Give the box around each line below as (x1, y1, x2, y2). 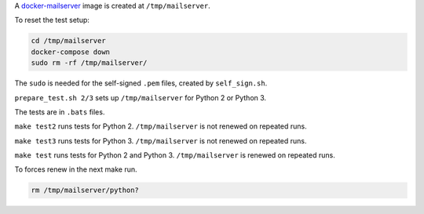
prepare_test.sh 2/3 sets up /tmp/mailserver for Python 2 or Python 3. (14, 92, 267, 102)
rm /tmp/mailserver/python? (31, 186, 139, 195)
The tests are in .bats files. (14, 107, 105, 117)
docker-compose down (31, 47, 110, 56)
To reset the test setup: (14, 16, 90, 25)
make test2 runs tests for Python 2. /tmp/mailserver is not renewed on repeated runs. (14, 122, 307, 131)
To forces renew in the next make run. (14, 165, 137, 174)
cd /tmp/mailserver (31, 36, 106, 45)
